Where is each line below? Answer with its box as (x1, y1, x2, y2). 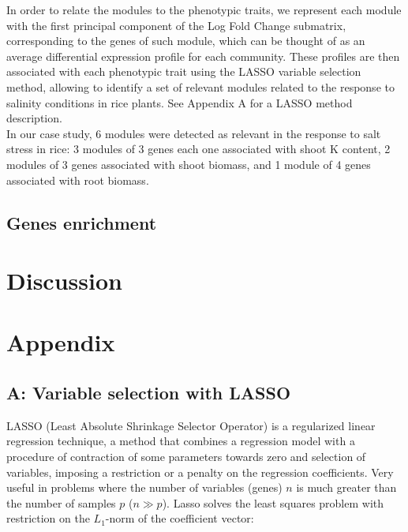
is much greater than (296, 479, 397, 496)
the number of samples (6, 494, 116, 511)
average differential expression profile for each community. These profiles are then (6, 47, 400, 64)
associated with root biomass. (6, 171, 149, 188)
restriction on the (6, 510, 90, 526)
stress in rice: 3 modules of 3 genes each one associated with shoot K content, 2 (6, 140, 391, 157)
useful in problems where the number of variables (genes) (6, 479, 283, 496)
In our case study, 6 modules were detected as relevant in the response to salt (6, 125, 381, 141)
